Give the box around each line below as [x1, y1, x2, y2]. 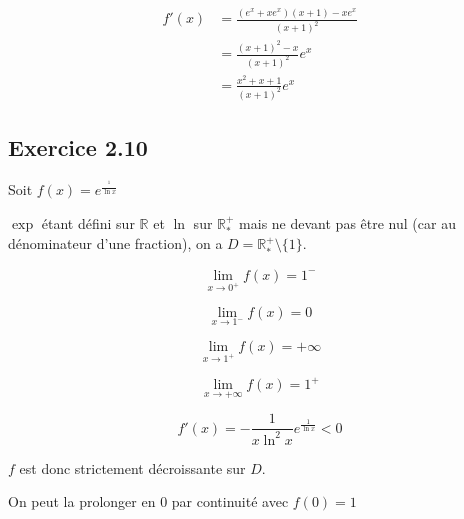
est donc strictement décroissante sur [19, 457, 246, 478]
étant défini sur [41, 213, 135, 234]
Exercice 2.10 [8, 132, 148, 163]
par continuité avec [171, 491, 289, 512]
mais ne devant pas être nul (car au [239, 213, 456, 234]
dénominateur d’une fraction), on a [8, 233, 223, 254]
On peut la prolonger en [8, 491, 156, 512]
